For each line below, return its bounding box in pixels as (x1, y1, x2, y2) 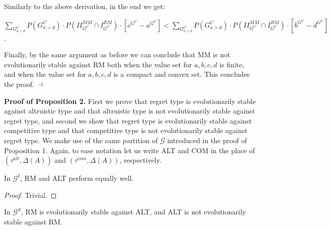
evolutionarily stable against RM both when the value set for (4, 59, 192, 69)
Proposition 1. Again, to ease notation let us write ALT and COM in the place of (4, 145, 255, 155)
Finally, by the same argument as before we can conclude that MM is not (4, 49, 230, 60)
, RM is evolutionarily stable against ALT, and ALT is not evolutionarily (21, 206, 246, 217)
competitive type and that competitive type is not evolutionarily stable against (4, 125, 247, 136)
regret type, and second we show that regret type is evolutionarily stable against (4, 115, 252, 126)
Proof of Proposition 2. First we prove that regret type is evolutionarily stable (4, 95, 256, 106)
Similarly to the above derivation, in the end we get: (4, 1, 165, 11)
